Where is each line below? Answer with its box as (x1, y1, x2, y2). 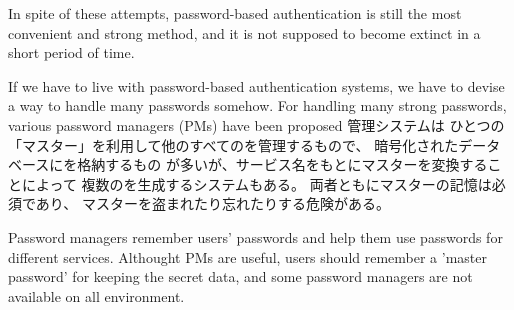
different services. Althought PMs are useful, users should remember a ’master (8, 246, 487, 267)
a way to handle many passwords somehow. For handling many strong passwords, (8, 95, 507, 116)
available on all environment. (8, 285, 185, 306)
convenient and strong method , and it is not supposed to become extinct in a (8, 22, 481, 43)
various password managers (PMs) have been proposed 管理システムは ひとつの (8, 114, 505, 135)
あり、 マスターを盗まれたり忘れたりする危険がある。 (35, 193, 390, 214)
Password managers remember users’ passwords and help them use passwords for (8, 226, 503, 247)
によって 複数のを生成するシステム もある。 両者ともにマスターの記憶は (21, 173, 492, 194)
